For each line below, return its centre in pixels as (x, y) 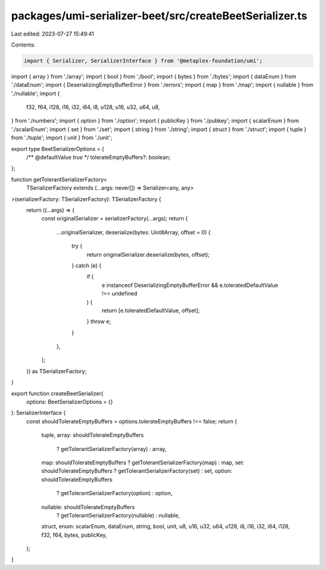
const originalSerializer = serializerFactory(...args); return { (115, 219)
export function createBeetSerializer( (57, 393)
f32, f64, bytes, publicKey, (74, 535)
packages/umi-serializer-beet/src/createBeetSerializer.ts (159, 16)
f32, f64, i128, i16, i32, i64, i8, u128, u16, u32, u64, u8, (93, 107)
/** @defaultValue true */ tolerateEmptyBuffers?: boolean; (98, 158)
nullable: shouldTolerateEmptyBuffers (88, 507)
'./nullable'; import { (36, 93)
